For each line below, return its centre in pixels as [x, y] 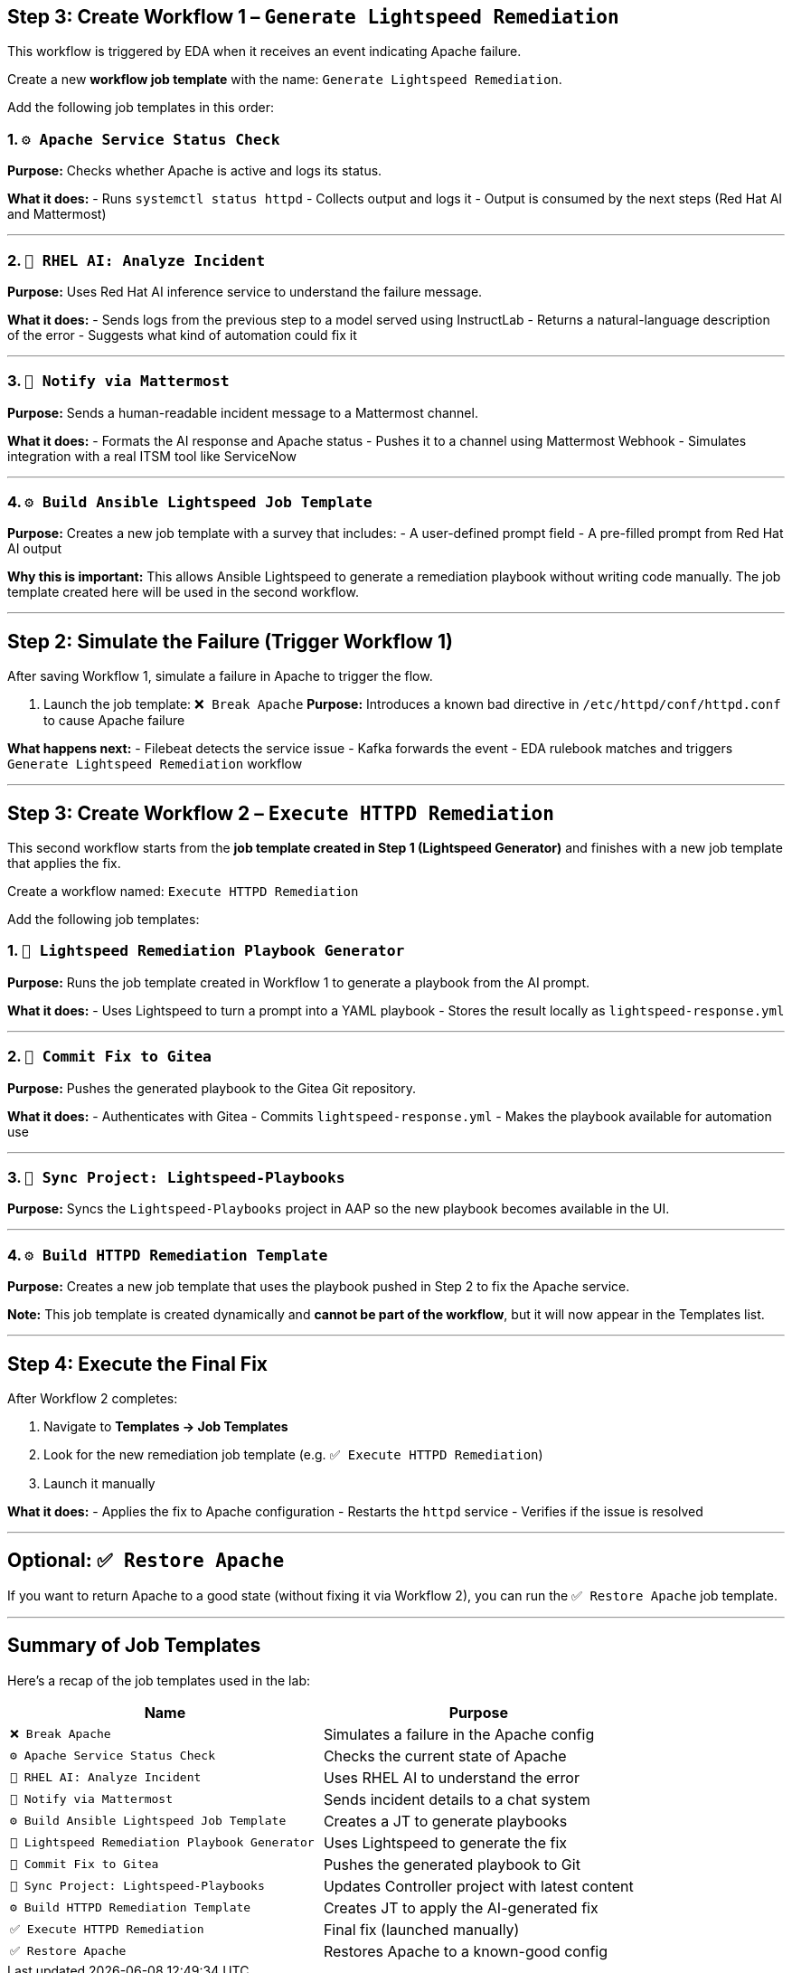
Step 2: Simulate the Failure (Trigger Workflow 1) [230, 641]
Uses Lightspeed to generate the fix [445, 1842]
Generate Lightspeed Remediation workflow [155, 764]
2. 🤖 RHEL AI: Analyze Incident [137, 260]
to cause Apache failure [114, 721]
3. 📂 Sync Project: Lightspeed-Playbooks [176, 1177]
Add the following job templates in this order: [141, 108]
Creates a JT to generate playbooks [445, 1821]
